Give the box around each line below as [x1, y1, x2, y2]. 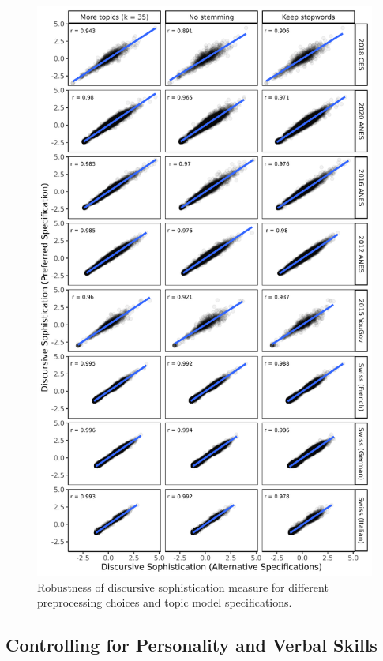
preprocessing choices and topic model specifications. [37, 594, 292, 610]
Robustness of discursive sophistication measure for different [37, 578, 329, 595]
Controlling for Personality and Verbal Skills [6, 633, 377, 657]
